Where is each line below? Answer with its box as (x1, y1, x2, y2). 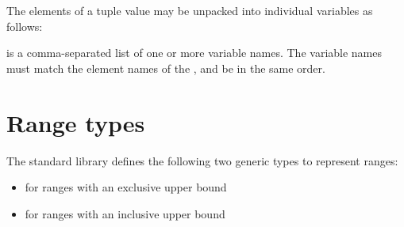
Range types (6, 106, 145, 138)
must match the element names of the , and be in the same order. (6, 59, 325, 76)
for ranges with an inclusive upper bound (25, 205, 225, 221)
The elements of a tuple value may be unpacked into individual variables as (6, 2, 373, 18)
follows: (6, 17, 43, 34)
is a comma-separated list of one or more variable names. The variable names (6, 44, 383, 61)
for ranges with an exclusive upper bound (25, 179, 227, 195)
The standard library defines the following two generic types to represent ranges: (6, 152, 398, 168)
